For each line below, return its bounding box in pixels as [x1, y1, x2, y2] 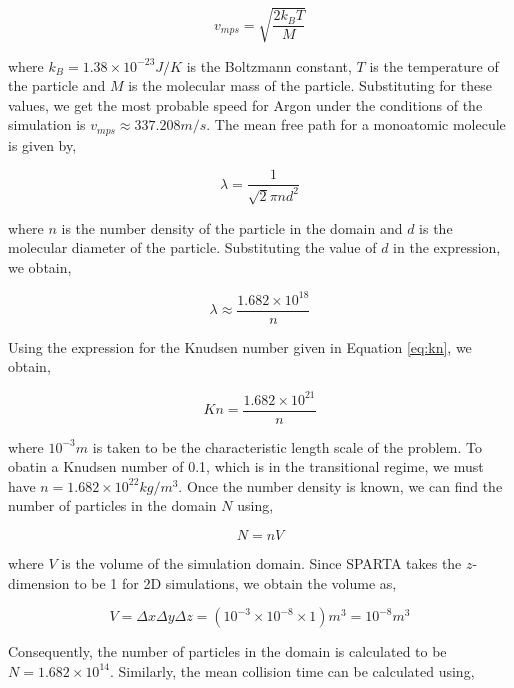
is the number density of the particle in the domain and [61, 217, 403, 238]
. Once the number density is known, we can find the [178, 475, 503, 496]
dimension [8, 572, 70, 593]
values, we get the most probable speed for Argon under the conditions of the [8, 94, 483, 115]
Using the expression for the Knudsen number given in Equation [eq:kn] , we [8, 336, 472, 357]
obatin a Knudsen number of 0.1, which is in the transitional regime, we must [8, 456, 484, 477]
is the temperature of [369, 55, 499, 76]
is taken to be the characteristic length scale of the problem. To [92, 436, 482, 457]
